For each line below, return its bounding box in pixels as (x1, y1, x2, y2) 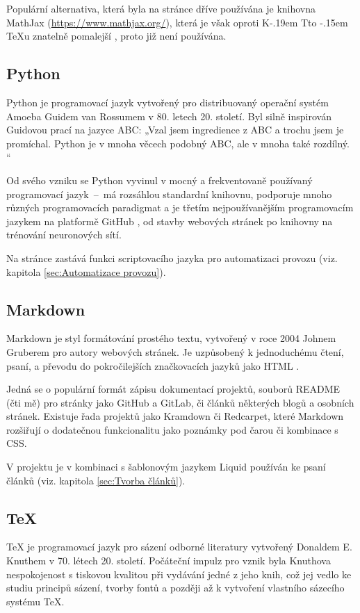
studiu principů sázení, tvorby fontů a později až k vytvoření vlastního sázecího (6, 580, 345, 595)
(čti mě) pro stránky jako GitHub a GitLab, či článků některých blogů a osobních (6, 395, 354, 409)
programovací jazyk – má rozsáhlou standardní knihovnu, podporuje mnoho (6, 186, 332, 201)
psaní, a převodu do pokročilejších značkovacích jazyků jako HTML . (6, 358, 300, 373)
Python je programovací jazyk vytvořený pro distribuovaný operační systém (6, 95, 329, 109)
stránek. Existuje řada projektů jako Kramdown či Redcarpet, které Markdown (6, 409, 344, 423)
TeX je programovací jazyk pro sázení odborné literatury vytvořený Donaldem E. (6, 539, 352, 554)
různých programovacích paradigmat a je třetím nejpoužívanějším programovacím (6, 200, 354, 215)
